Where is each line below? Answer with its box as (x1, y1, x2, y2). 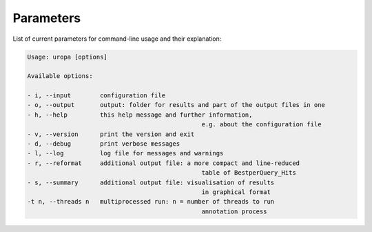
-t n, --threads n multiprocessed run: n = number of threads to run (27, 197, 275, 206)
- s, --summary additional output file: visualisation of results (27, 178, 275, 186)
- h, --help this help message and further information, (27, 110, 253, 119)
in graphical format (201, 188, 271, 196)
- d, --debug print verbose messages (27, 140, 180, 148)
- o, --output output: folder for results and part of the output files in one (27, 101, 325, 109)
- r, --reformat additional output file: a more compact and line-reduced (27, 159, 300, 167)
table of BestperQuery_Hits (201, 169, 296, 177)
